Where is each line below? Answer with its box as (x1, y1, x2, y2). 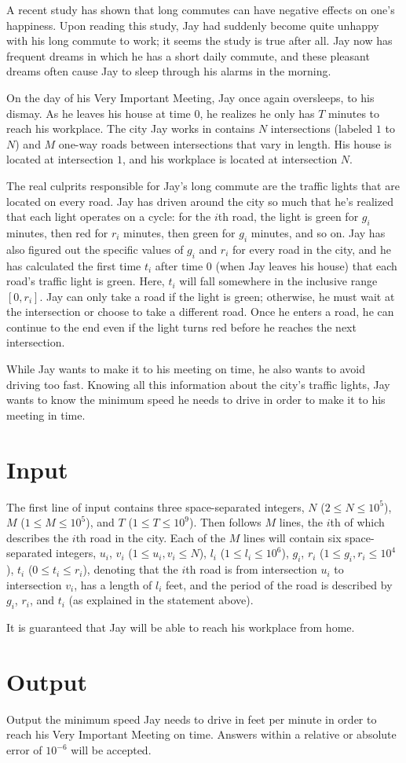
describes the (6, 529, 69, 545)
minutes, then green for (123, 224, 236, 240)
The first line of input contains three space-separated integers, (6, 498, 305, 515)
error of (6, 742, 42, 758)
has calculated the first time (6, 257, 141, 273)
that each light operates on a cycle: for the (6, 208, 211, 225)
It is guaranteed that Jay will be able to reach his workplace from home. (6, 619, 355, 636)
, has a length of (74, 576, 152, 592)
